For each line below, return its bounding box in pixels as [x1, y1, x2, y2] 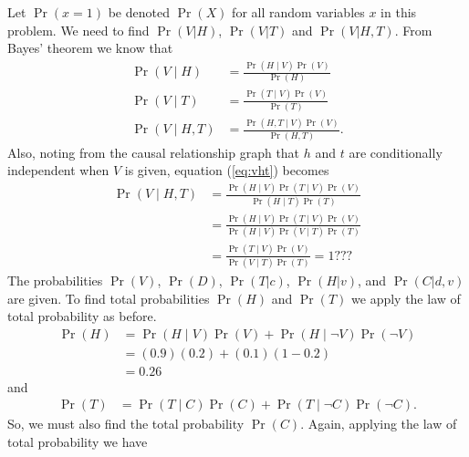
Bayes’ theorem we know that [7, 38, 173, 57]
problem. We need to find [7, 20, 150, 39]
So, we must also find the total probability [7, 414, 245, 433]
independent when [7, 161, 109, 180]
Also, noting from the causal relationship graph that [7, 142, 300, 161]
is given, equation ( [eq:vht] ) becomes [124, 161, 329, 180]
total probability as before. [7, 306, 157, 326]
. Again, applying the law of [300, 414, 457, 433]
